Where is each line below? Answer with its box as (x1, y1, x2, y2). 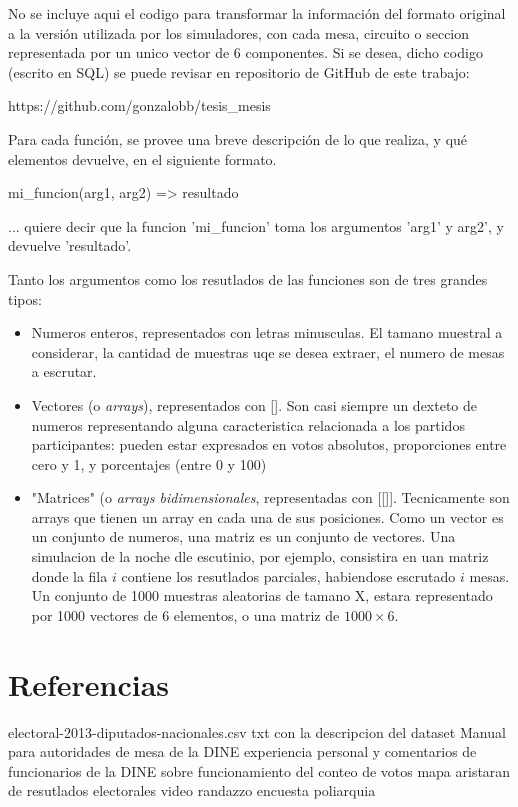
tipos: (8, 288, 42, 309)
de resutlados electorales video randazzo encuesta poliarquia (8, 780, 376, 801)
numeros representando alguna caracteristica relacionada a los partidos (31, 414, 465, 435)
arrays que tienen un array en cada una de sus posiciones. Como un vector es (31, 506, 504, 527)
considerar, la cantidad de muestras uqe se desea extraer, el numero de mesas (31, 341, 505, 362)
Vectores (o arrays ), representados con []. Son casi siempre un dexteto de (31, 394, 478, 415)
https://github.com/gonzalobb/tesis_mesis (8, 95, 271, 116)
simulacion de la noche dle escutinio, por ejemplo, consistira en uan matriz (31, 546, 489, 567)
